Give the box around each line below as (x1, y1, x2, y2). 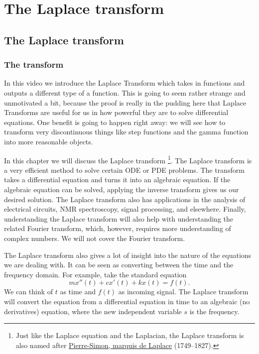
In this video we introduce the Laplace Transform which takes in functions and (4, 78, 245, 88)
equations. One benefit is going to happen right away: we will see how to (4, 117, 226, 127)
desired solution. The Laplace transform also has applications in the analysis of (4, 194, 246, 204)
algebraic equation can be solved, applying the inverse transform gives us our (4, 184, 239, 194)
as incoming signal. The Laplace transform (118, 286, 249, 297)
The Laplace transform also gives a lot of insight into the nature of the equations (4, 249, 252, 260)
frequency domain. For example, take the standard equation (4, 269, 187, 279)
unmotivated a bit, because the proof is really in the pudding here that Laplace (4, 97, 247, 108)
